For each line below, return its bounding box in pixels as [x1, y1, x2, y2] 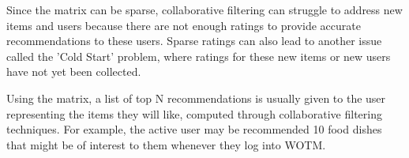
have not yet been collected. [6, 63, 141, 80]
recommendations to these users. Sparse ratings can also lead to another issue [6, 32, 382, 49]
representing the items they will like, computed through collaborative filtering [6, 105, 382, 122]
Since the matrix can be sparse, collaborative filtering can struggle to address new [6, 2, 403, 17]
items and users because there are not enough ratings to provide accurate [6, 17, 361, 33]
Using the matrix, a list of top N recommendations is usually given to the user [6, 89, 386, 106]
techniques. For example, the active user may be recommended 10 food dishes [6, 121, 382, 137]
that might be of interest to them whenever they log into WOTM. [6, 136, 326, 152]
